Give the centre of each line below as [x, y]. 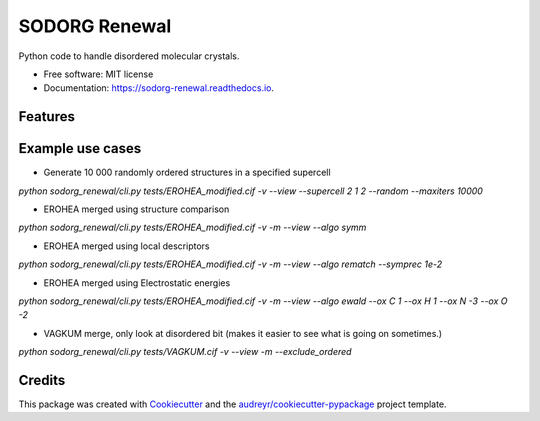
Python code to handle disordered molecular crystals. [129, 56]
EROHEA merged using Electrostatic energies [137, 282]
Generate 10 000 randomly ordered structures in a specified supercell [187, 172]
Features [46, 116]
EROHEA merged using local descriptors [126, 246]
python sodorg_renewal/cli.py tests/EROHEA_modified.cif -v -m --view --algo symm [192, 227]
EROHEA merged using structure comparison [136, 209]
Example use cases [80, 148]
